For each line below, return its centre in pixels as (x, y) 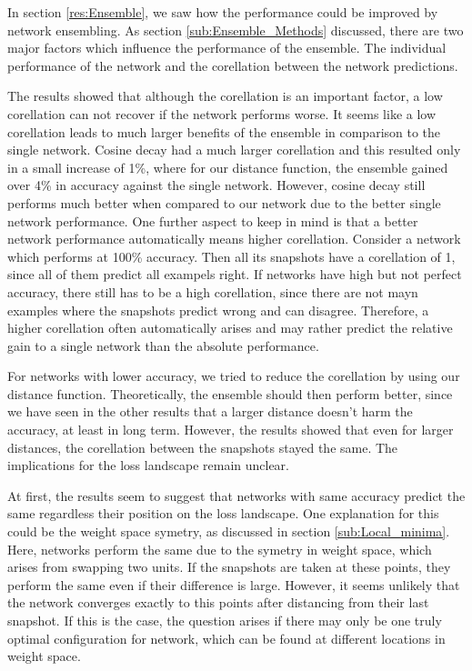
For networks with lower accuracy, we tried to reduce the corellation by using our (234, 376)
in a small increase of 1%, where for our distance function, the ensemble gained (228, 167)
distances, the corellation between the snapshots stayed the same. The (203, 447)
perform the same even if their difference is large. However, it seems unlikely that (234, 584)
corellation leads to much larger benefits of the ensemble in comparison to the (224, 131)
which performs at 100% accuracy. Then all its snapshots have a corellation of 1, (231, 256)
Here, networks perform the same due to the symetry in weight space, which (220, 549)
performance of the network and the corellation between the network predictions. (233, 65)
